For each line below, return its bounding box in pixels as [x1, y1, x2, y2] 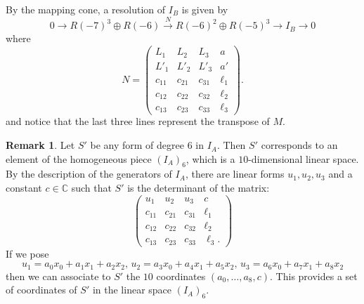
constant [6, 180, 42, 195]
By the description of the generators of [6, 166, 172, 181]
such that [71, 180, 112, 195]
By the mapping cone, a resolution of [6, 2, 166, 16]
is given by [181, 2, 228, 16]
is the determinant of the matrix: [127, 180, 270, 195]
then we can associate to [6, 268, 111, 283]
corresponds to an [261, 138, 338, 152]
